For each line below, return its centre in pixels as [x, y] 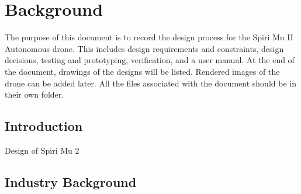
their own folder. [34, 94]
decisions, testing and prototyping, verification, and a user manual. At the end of [150, 60]
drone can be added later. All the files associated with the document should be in [150, 83]
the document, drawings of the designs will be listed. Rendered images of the [142, 71]
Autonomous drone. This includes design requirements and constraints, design [144, 48]
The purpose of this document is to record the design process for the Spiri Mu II [149, 37]
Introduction [44, 126]
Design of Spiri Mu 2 [42, 150]
